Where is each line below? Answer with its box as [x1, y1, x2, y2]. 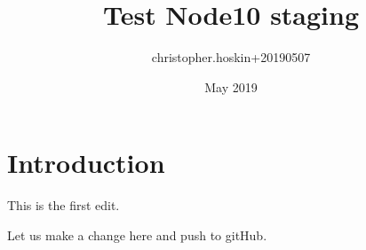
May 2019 [204, 77, 258, 96]
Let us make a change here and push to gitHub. [7, 225, 267, 244]
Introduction [7, 145, 165, 181]
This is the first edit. [7, 196, 120, 215]
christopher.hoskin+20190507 [151, 48, 311, 66]
